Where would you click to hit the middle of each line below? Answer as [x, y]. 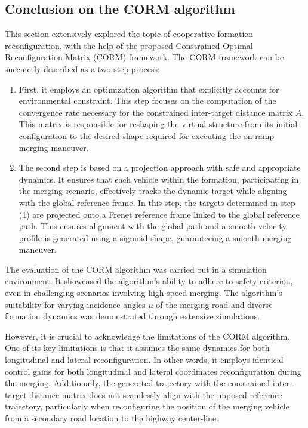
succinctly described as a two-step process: [82, 68]
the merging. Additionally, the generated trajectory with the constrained [138, 383]
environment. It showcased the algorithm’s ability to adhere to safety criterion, [149, 281]
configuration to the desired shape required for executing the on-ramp [147, 135]
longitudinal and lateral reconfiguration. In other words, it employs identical [144, 360]
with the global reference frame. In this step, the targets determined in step [157, 202]
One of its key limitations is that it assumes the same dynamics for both [137, 348]
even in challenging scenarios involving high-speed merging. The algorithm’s [144, 293]
